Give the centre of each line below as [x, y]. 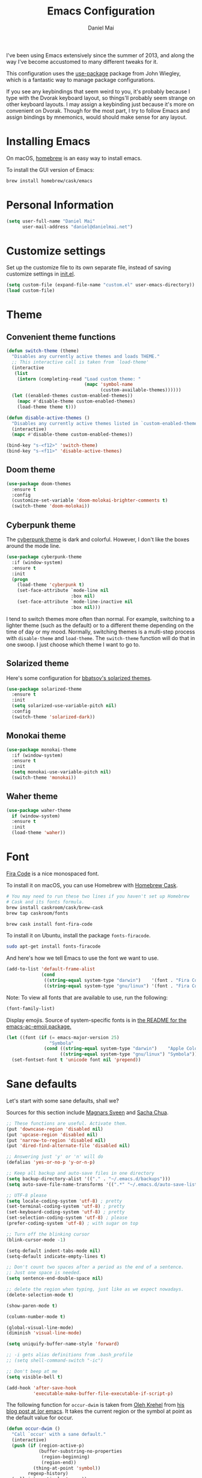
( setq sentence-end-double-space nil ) [55, 1278]
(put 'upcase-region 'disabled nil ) [52, 1134]
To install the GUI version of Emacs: [50, 169]
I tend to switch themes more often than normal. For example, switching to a [100, 618]
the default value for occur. [40, 1418]
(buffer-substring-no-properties [80, 1451]
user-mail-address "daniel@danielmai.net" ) [78, 227]
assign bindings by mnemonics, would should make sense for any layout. [97, 117]
